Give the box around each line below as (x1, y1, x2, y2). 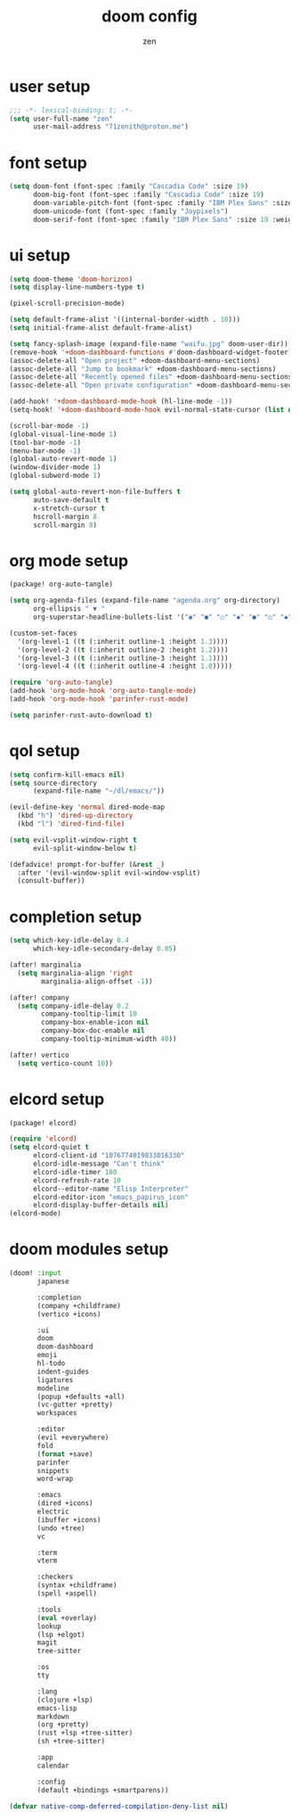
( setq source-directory (9, 778, 98, 787)
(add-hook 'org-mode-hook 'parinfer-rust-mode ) (9, 695, 190, 704)
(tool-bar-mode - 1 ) (9, 438, 82, 447)
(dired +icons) (36, 1499, 93, 1508)
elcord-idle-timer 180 (32, 1167, 117, 1176)
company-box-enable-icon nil (41, 1018, 149, 1027)
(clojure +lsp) (36, 1695, 93, 1704)
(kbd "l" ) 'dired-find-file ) (17, 819, 125, 828)
